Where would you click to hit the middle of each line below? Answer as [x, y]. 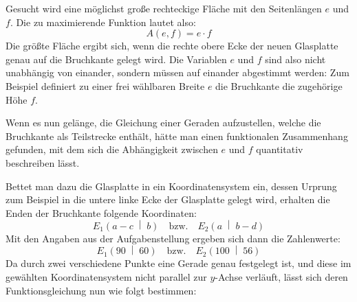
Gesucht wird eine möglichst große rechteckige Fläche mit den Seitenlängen [164, 8]
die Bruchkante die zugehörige [279, 85]
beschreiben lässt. [43, 162]
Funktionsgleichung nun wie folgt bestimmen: [101, 290]
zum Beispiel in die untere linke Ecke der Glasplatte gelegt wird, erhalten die [168, 199]
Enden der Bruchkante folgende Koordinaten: [101, 212]
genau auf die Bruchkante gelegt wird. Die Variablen [116, 59]
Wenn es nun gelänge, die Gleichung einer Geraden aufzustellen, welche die [163, 123]
